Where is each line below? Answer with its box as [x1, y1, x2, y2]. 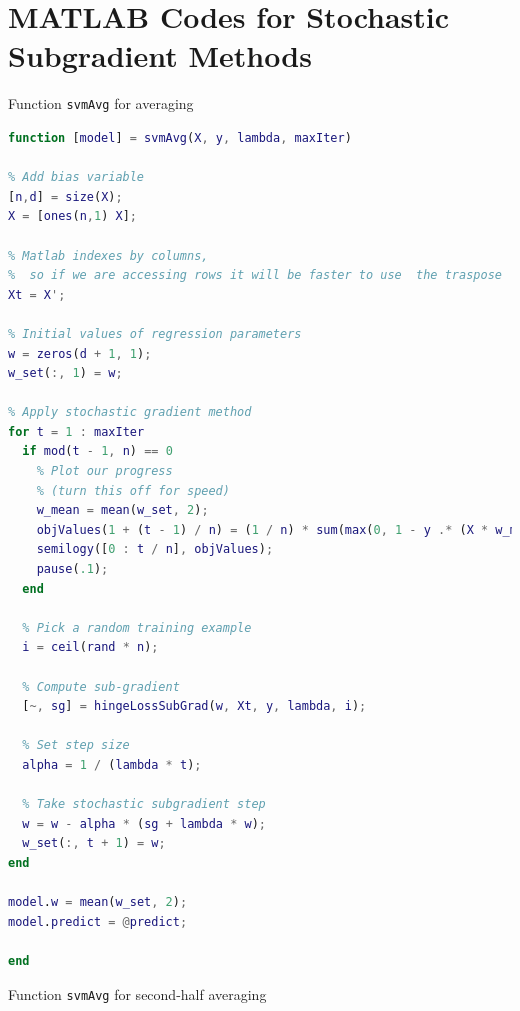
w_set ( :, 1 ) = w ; [8, 366, 123, 381]
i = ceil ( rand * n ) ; [22, 640, 159, 655]
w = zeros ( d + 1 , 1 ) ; [8, 346, 152, 361]
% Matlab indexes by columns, [8, 248, 209, 263]
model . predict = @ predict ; [8, 914, 188, 929]
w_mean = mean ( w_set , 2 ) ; [36, 503, 209, 518]
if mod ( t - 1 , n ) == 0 [22, 444, 173, 459]
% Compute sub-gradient [22, 679, 180, 694]
